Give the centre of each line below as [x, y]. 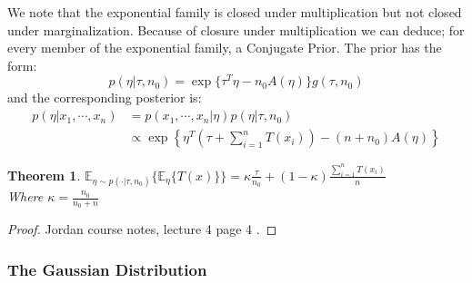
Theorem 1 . [44, 175]
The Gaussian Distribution [107, 269]
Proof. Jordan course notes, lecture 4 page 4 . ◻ [142, 229]
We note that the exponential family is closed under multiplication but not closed [235, 12]
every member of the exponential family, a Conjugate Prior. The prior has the [225, 48]
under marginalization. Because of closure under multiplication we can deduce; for [236, 29]
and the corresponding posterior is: [105, 98]
